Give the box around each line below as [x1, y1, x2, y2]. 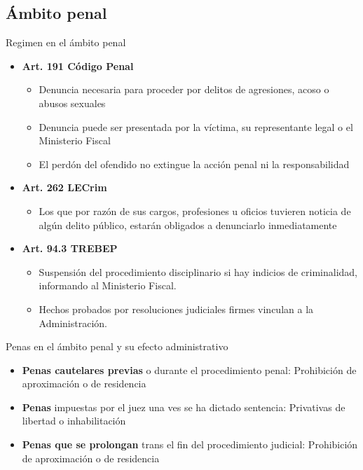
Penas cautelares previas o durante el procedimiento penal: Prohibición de [22, 362, 357, 377]
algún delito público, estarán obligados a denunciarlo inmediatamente [39, 217, 337, 232]
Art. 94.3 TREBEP [22, 241, 118, 256]
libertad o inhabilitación [22, 413, 126, 428]
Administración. [39, 315, 107, 330]
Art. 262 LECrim [22, 180, 107, 195]
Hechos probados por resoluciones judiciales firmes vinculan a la [39, 301, 314, 316]
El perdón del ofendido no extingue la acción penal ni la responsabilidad [39, 156, 350, 171]
